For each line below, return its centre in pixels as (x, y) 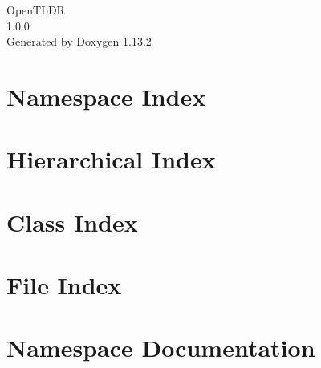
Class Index (72, 222)
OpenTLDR (36, 10)
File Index (64, 285)
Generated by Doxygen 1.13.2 (79, 41)
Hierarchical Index (111, 159)
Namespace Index (106, 96)
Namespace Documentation (161, 348)
